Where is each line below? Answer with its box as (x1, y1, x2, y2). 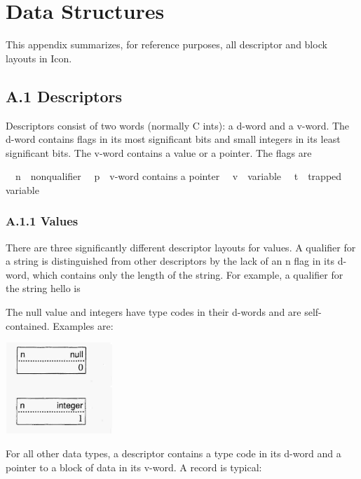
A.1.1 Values (6, 212, 79, 230)
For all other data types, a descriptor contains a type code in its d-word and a (6, 445, 341, 460)
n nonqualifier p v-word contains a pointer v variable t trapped (15, 169, 342, 183)
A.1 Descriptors (6, 85, 122, 106)
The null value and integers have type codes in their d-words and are (6, 305, 301, 319)
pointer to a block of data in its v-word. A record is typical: (6, 459, 262, 474)
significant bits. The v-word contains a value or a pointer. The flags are (6, 145, 312, 160)
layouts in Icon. (6, 50, 72, 65)
